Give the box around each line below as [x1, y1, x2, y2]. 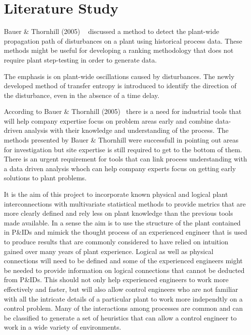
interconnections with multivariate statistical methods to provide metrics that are [4, 198, 246, 208]
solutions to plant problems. [4, 173, 87, 183]
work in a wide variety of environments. [4, 322, 121, 332]
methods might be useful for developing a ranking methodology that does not [4, 45, 234, 55]
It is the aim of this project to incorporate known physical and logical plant [4, 189, 228, 199]
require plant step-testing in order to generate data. [4, 54, 157, 64]
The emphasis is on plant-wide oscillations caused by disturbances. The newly [4, 71, 235, 81]
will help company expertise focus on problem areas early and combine [4, 115, 213, 126]
